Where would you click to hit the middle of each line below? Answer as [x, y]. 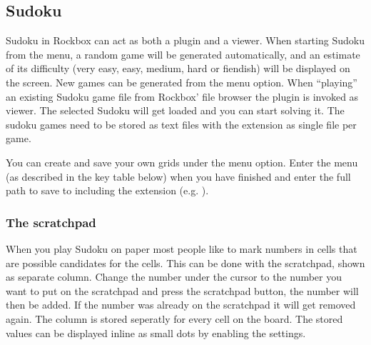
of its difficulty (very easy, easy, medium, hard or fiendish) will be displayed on [178, 68]
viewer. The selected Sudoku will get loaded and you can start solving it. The [175, 110]
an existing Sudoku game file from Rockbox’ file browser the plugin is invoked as [182, 96]
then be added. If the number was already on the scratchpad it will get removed [181, 305]
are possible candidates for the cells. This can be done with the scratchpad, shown [185, 262]
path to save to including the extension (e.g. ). [107, 190]
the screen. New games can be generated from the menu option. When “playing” [182, 82]
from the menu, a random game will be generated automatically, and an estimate [183, 54]
